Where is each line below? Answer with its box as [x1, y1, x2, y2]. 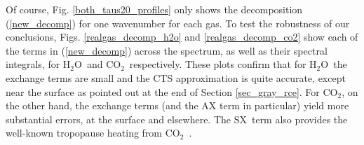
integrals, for [6, 57, 60, 71]
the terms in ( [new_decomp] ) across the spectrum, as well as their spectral [6, 43, 328, 57]
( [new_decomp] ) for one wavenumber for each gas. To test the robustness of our [6, 15, 350, 30]
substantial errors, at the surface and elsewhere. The [6, 111, 231, 126]
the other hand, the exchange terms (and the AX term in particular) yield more [6, 98, 349, 113]
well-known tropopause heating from [6, 125, 163, 140]
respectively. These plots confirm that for [129, 57, 306, 71]
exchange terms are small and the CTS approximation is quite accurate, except [6, 70, 346, 85]
